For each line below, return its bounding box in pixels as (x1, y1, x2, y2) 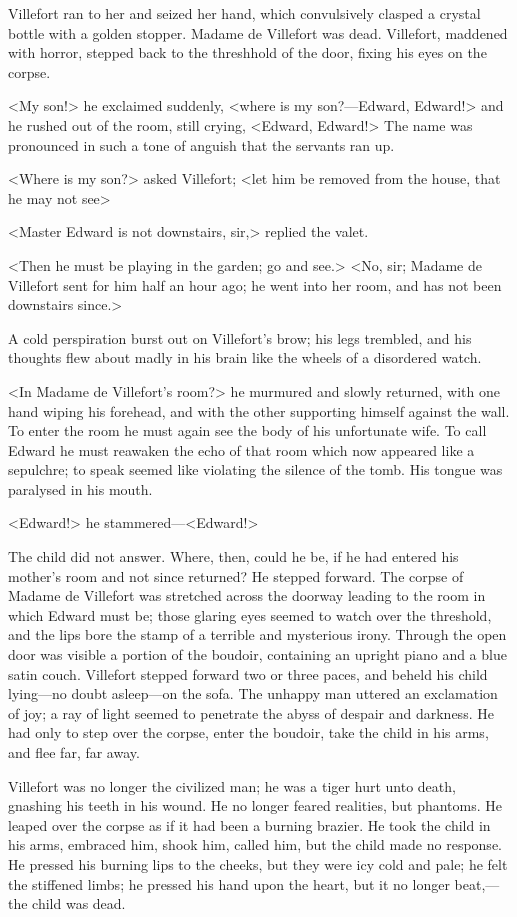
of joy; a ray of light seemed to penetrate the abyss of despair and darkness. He (8, 702, 494, 723)
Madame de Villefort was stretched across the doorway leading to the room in (8, 585, 486, 606)
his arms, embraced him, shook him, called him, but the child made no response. (8, 834, 502, 855)
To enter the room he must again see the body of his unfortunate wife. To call (8, 420, 487, 441)
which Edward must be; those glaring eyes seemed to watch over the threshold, (8, 604, 492, 625)
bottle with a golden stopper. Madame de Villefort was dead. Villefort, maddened (8, 22, 508, 43)
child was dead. (32, 893, 126, 914)
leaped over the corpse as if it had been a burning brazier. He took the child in (8, 814, 491, 835)
